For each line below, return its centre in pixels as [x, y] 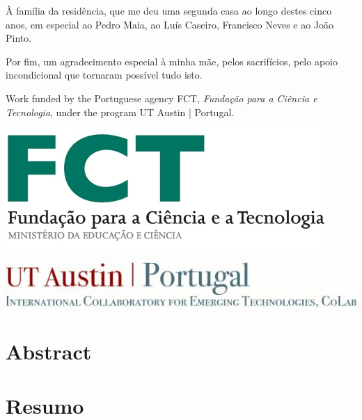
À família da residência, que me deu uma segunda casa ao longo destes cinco [169, 10]
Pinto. [19, 38]
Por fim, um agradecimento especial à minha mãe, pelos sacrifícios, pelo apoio [172, 61]
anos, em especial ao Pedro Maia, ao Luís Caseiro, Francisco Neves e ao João [170, 24]
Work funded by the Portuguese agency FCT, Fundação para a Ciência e [162, 98]
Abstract [49, 351]
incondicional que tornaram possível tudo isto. [104, 75]
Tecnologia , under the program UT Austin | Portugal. [120, 112]
